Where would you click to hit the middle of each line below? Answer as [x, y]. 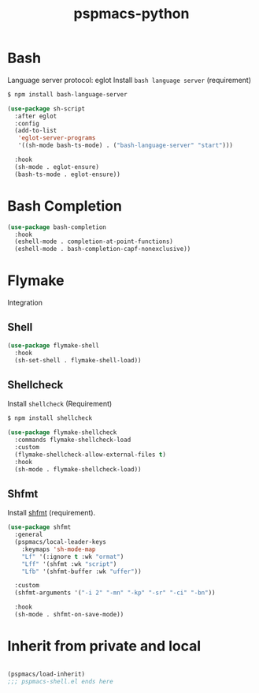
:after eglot [36, 116]
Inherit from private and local [104, 646]
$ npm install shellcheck [50, 418]
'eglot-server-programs [57, 138]
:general [29, 535]
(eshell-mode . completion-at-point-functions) [94, 242]
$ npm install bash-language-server [67, 94]
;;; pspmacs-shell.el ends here [60, 681]
